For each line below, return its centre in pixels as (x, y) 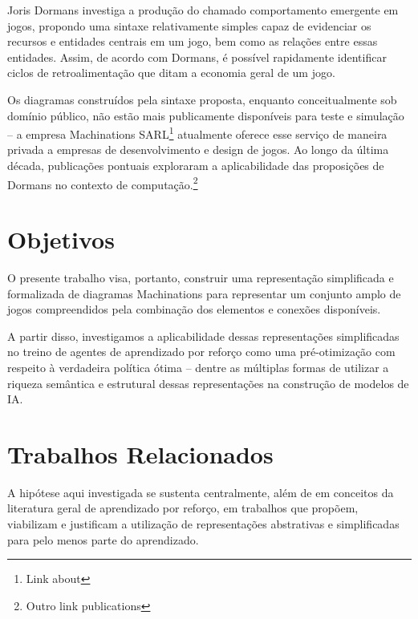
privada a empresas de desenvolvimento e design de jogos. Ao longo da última (198, 150)
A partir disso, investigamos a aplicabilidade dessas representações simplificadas (203, 336)
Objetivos (61, 239)
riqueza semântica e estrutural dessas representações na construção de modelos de (208, 383)
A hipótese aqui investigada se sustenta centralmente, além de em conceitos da (201, 492)
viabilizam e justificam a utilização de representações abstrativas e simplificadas (203, 524)
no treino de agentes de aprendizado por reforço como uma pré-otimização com (201, 352)
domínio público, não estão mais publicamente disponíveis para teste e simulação (206, 115)
